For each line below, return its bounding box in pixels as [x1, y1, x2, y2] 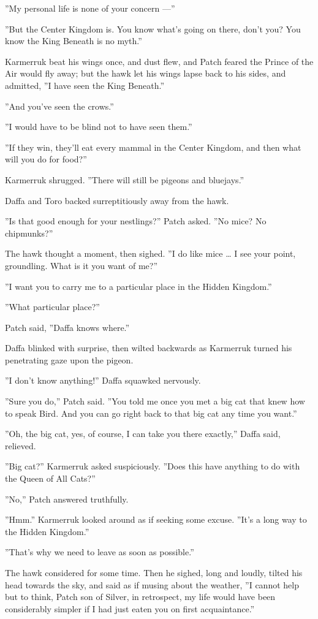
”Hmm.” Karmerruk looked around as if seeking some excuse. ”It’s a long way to [5, 513, 307, 526]
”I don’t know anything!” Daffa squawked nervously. [5, 374, 201, 387]
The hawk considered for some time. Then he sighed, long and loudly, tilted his [5, 566, 303, 579]
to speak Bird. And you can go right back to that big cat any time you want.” [5, 406, 297, 419]
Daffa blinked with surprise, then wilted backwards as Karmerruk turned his [5, 341, 292, 354]
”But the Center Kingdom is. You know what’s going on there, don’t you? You [5, 22, 301, 35]
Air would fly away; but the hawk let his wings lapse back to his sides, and [5, 67, 286, 80]
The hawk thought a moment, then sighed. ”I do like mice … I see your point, [5, 247, 296, 260]
